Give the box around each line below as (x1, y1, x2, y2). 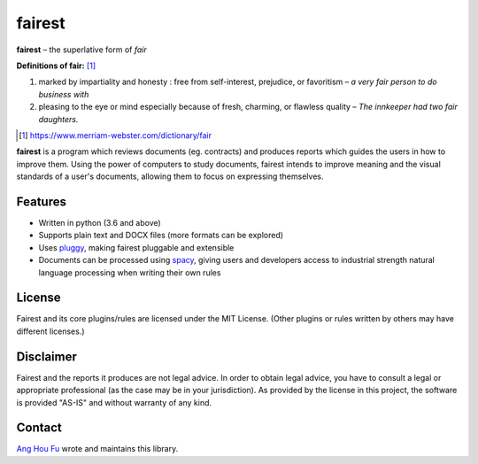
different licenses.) (16, 326, 85, 336)
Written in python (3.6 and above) (38, 217, 161, 228)
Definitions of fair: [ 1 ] (16, 60, 96, 71)
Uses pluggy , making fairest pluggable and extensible (38, 242, 235, 252)
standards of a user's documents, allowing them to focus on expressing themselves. (16, 171, 324, 182)
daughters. (38, 113, 79, 124)
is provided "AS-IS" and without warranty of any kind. (16, 397, 212, 407)
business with (38, 89, 89, 99)
